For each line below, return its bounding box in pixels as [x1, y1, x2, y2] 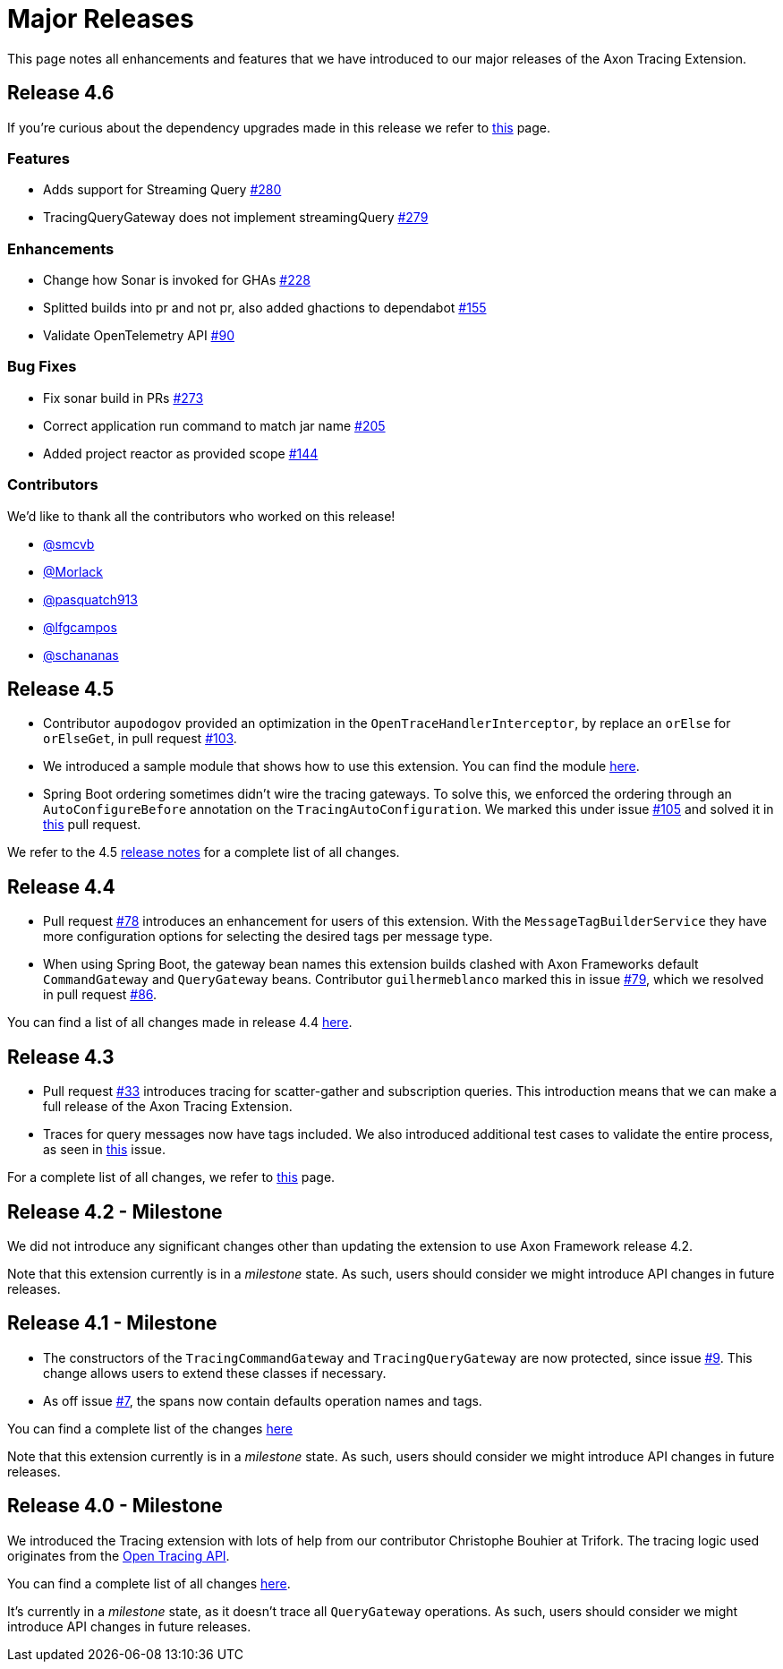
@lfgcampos [43, 619, 117, 635]
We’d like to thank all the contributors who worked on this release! [7, 508, 396, 524]
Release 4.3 [7, 1045, 115, 1068]
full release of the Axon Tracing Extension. [43, 1099, 293, 1115]
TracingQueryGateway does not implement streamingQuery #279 [43, 210, 429, 226]
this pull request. [43, 817, 141, 833]
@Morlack [43, 563, 103, 579]
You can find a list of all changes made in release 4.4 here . [7, 1014, 353, 1031]
